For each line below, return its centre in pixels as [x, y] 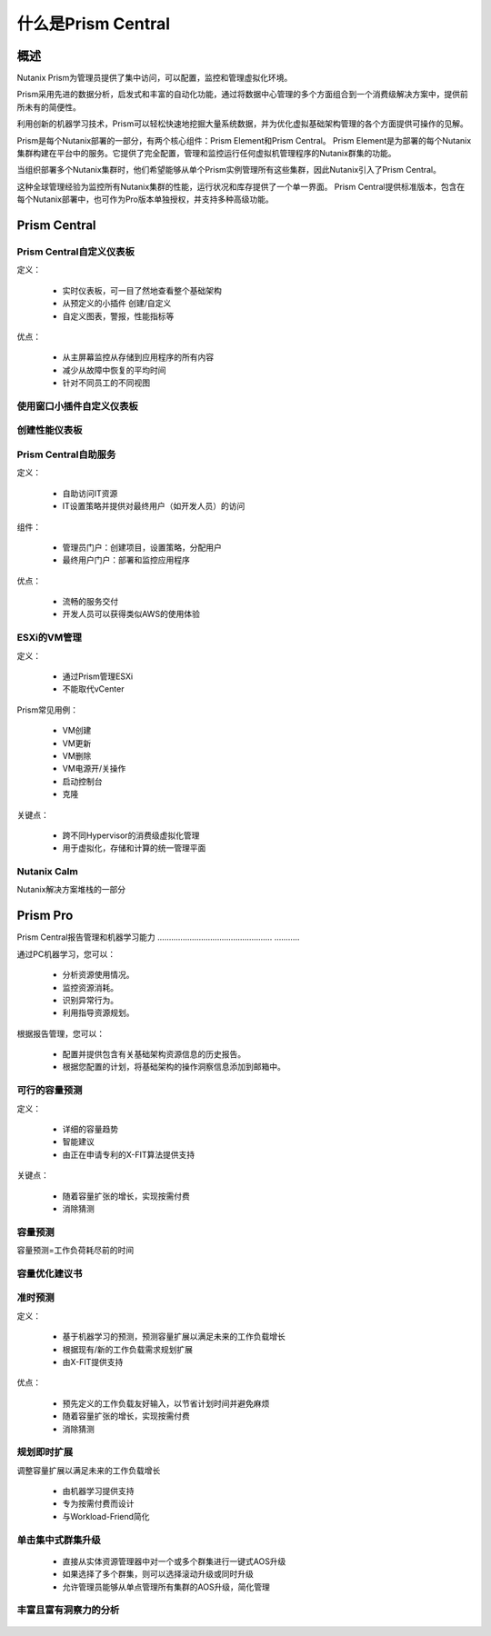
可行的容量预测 [50, 1091]
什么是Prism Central [94, 24]
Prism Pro [45, 916]
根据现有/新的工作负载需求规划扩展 [128, 1349]
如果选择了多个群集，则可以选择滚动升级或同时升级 [158, 1574]
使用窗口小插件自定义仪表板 [77, 406]
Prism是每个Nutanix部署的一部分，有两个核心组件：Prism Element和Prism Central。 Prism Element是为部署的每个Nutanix [244, 140]
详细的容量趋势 [90, 1129]
